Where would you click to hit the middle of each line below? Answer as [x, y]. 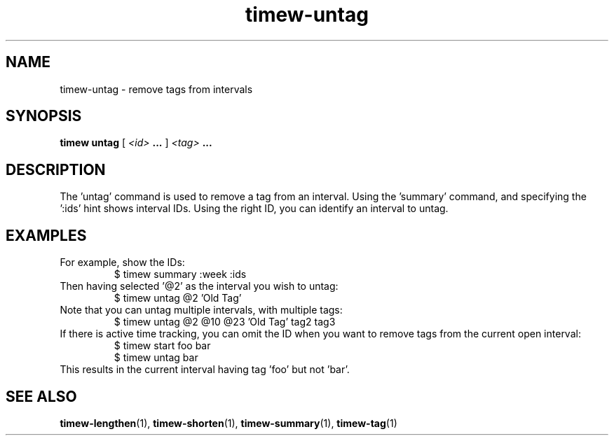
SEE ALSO [41, 396]
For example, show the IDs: [122, 262]
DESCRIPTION [56, 169]
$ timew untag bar [156, 358]
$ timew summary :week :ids [180, 274]
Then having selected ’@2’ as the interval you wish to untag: [199, 286]
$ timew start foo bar [162, 346]
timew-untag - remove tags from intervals [156, 89]
